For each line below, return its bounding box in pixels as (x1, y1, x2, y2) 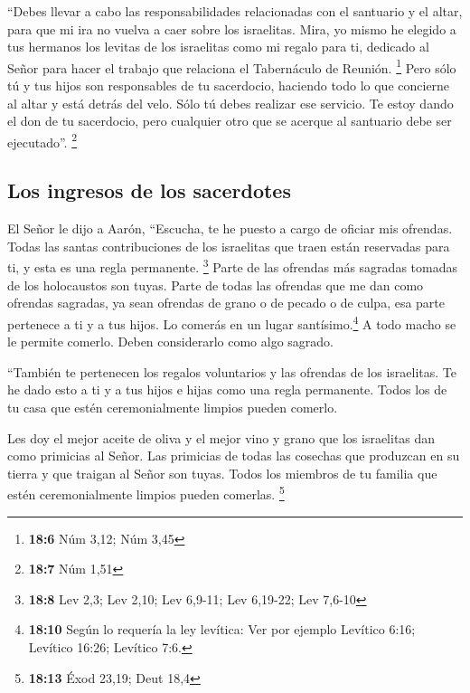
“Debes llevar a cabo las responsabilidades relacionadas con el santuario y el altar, (7, 2, 463, 20)
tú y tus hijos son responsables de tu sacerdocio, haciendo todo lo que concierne (7, 76, 450, 95)
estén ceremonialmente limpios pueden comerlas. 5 (7, 482, 285, 503)
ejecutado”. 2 (7, 129, 78, 151)
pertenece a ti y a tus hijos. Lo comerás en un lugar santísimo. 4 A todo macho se (7, 311, 456, 333)
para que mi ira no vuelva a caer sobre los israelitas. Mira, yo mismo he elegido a (7, 19, 456, 38)
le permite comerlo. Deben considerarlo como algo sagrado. (7, 332, 334, 351)
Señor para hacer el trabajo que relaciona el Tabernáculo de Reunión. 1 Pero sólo (7, 55, 456, 77)
